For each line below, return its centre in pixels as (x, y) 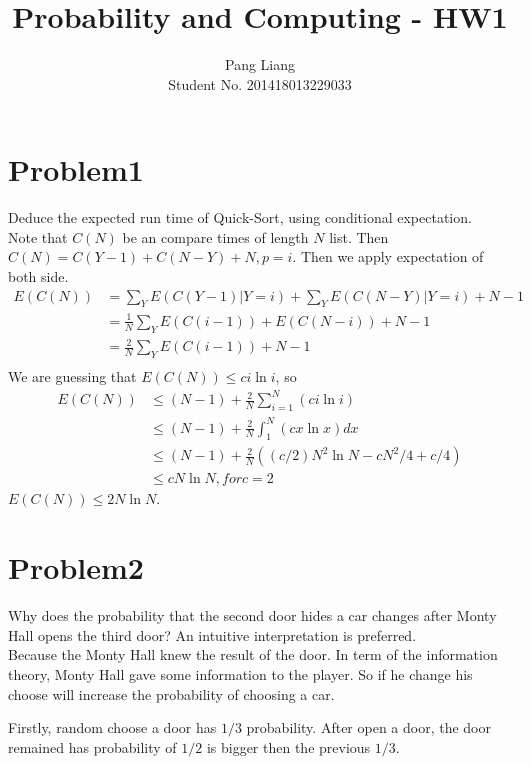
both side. (38, 276)
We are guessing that (72, 376)
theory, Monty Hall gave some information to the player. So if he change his (240, 673)
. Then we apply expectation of (388, 256)
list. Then (359, 236)
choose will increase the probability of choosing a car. (171, 693)
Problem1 (76, 169)
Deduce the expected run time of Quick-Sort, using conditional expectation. (240, 217)
